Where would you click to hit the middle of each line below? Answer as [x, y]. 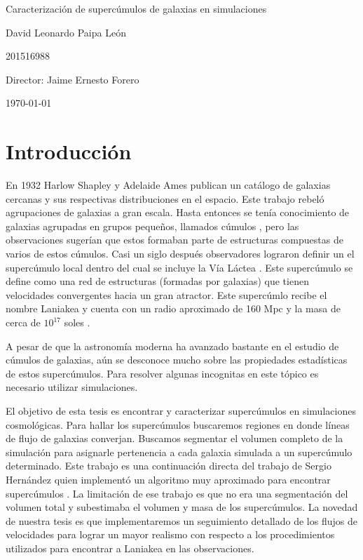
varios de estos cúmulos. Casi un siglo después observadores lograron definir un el [180, 254]
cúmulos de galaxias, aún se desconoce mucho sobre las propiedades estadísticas [177, 360]
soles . [77, 322]
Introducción [69, 151]
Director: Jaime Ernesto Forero [73, 79]
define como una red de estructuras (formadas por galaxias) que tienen [157, 281]
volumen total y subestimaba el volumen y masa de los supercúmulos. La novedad [182, 507]
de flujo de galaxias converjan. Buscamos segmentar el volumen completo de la [174, 438]
